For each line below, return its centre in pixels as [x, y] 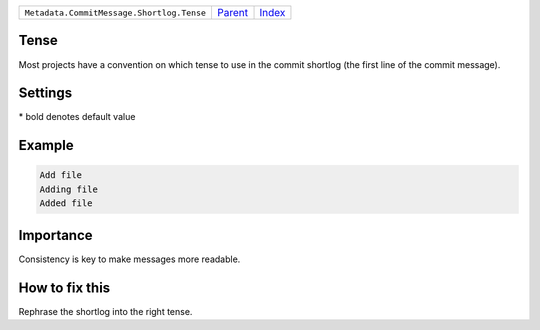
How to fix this [64, 287]
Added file [66, 203]
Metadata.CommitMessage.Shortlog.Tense [115, 12]
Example [46, 145]
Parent [232, 12]
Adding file [69, 189]
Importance [56, 235]
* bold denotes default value [77, 117]
